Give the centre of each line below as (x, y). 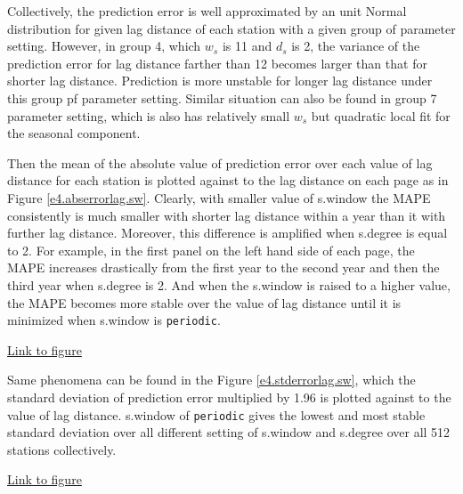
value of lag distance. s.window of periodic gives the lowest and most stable (216, 414)
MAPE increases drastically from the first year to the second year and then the (223, 267)
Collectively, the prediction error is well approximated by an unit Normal (207, 11)
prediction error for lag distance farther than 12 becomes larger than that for (217, 63)
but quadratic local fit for (381, 115)
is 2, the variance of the (356, 46)
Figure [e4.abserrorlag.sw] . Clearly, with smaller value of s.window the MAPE (219, 197)
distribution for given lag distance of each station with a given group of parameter (231, 28)
